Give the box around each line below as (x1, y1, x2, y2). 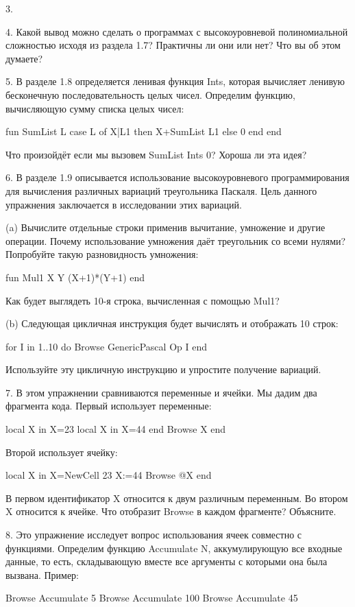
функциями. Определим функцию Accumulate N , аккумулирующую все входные (5, 540, 343, 555)
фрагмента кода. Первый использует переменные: (5, 398, 212, 413)
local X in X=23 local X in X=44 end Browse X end (5, 422, 226, 436)
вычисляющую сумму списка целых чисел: (5, 101, 184, 115)
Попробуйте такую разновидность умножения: (5, 247, 199, 261)
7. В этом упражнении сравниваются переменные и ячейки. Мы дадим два (5, 385, 317, 399)
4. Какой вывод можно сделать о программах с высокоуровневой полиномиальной (5, 24, 348, 38)
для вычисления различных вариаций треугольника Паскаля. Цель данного (5, 183, 317, 198)
